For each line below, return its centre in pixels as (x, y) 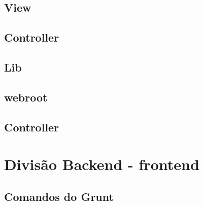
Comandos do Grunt (59, 196)
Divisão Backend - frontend (102, 164)
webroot (26, 97)
